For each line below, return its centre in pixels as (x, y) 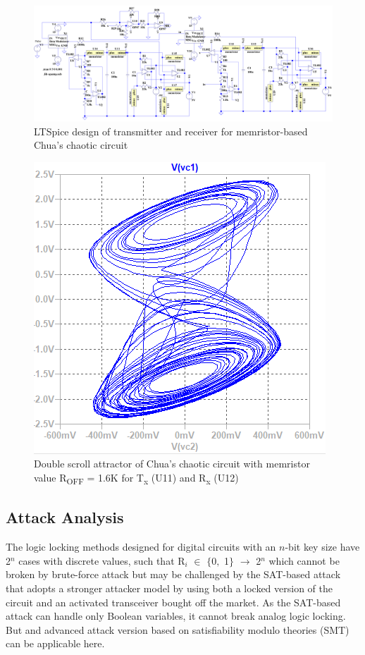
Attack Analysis (65, 517)
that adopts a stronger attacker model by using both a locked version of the (169, 588)
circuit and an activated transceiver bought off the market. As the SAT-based (173, 602)
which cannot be (304, 560)
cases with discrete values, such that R (102, 560)
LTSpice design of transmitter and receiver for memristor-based (171, 131)
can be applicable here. (55, 643)
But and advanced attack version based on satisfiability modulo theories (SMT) (178, 629)
